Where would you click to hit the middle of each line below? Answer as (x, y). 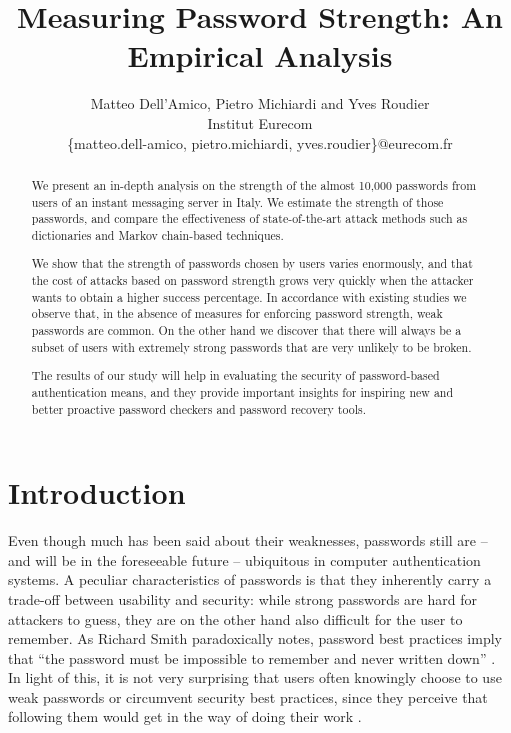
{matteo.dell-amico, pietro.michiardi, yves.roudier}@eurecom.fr (260, 142)
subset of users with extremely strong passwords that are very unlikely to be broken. (251, 346)
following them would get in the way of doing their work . (185, 716)
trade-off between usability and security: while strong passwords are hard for (242, 598)
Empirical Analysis (260, 55)
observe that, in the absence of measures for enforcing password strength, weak (237, 313)
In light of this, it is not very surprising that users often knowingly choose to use (255, 677)
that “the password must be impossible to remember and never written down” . (252, 657)
